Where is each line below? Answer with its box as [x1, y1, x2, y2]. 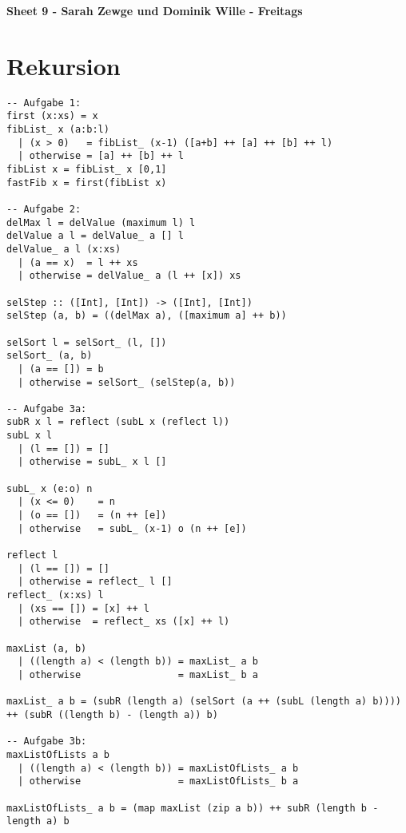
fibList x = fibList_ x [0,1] [6, 164, 167, 175]
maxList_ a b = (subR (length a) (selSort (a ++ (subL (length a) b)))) [6, 696, 401, 708]
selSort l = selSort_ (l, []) [6, 336, 167, 348]
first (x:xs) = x [6, 110, 98, 122]
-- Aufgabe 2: [6, 203, 82, 215]
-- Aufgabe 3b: [6, 736, 87, 748]
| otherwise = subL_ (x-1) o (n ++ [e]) [18, 522, 247, 534]
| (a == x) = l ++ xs [18, 256, 138, 268]
